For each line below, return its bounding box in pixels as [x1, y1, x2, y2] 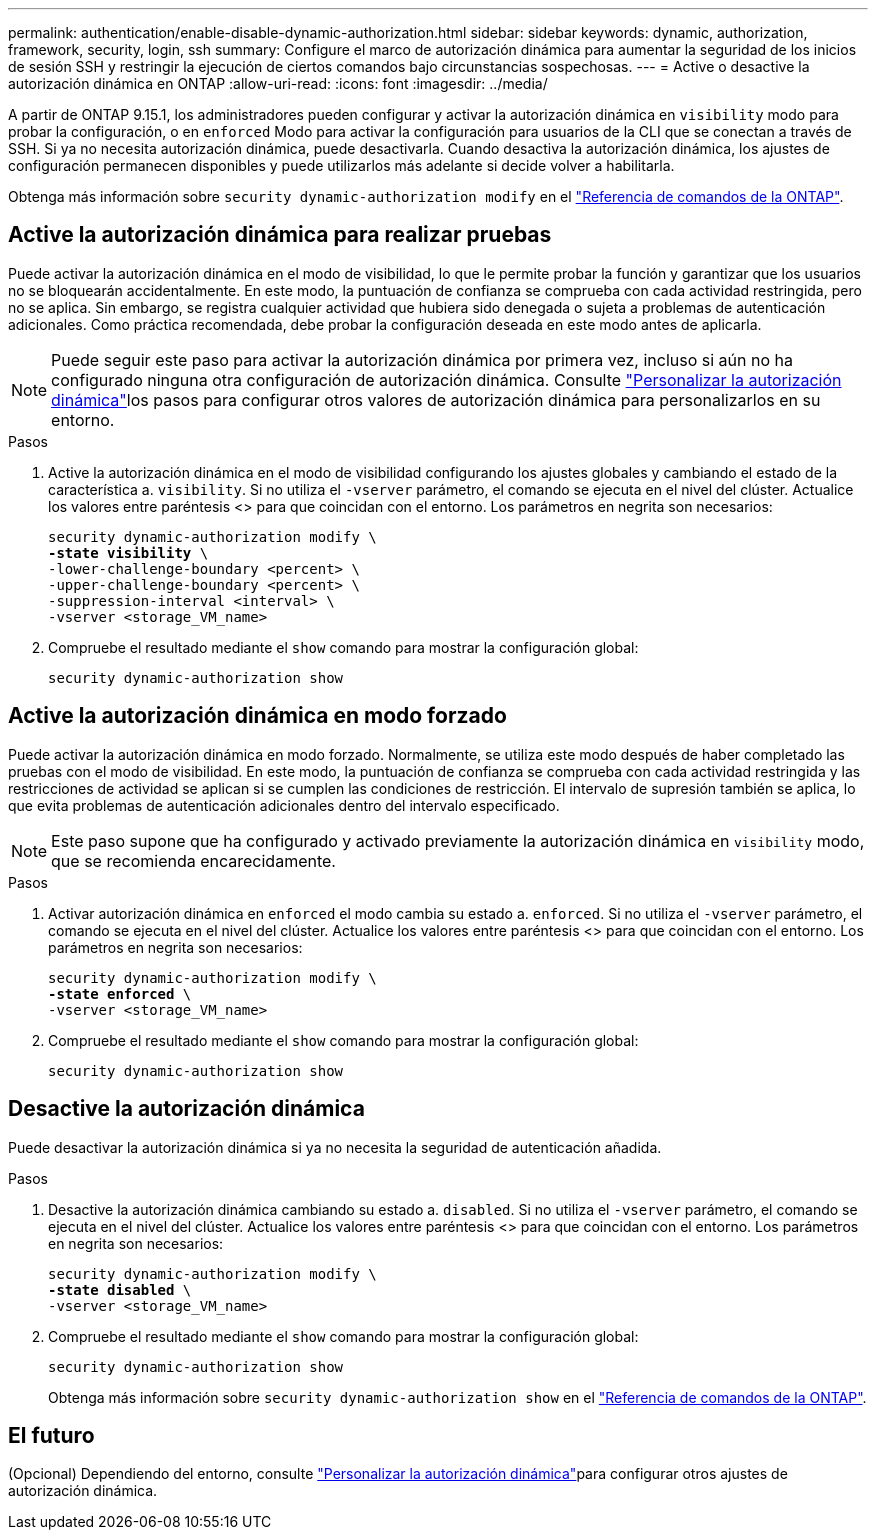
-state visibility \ [48, 544, 209, 561]
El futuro [8, 1422, 95, 1448]
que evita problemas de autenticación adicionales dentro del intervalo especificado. [8, 796, 560, 814]
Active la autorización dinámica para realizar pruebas [8, 222, 552, 248]
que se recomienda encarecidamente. [51, 850, 336, 871]
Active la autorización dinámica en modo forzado [8, 703, 507, 729]
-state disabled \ [48, 1281, 192, 1298]
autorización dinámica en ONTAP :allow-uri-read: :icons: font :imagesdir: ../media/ [8, 75, 548, 92]
